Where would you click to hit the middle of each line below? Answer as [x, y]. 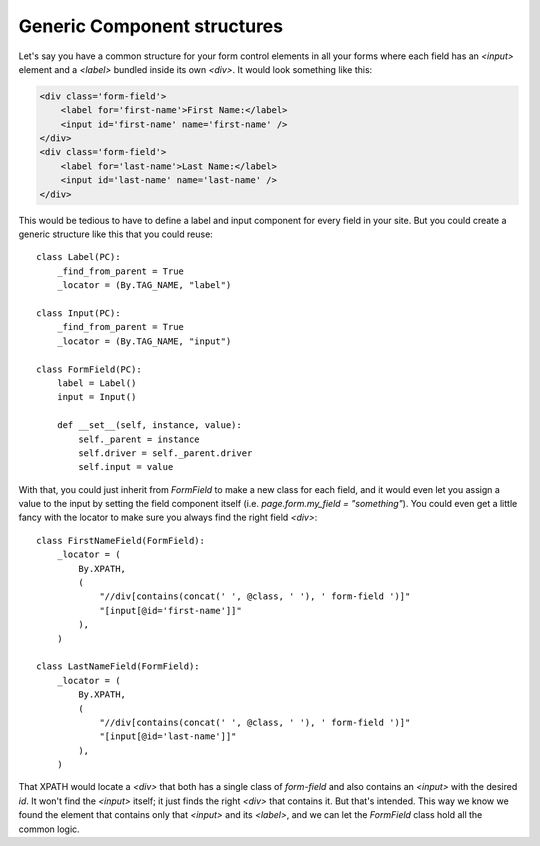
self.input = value [126, 467]
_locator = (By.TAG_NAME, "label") [144, 285]
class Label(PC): [78, 257]
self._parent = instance [139, 439]
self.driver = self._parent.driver [165, 453]
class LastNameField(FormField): [118, 666]
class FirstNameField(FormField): [120, 540]
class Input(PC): [78, 313]
